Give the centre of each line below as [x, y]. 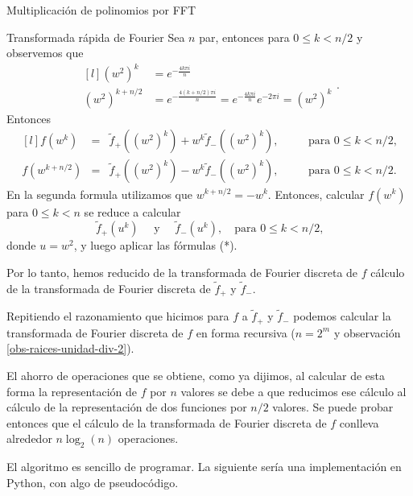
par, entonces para [244, 37]
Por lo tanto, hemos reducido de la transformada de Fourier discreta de [182, 272]
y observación [367, 332]
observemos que [45, 53]
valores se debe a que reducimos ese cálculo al [293, 391]
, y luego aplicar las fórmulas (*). [155, 245]
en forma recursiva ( [246, 332]
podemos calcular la [342, 316]
